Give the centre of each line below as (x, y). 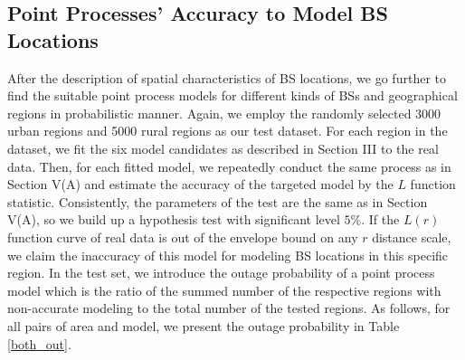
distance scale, (412, 237)
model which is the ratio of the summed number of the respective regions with (224, 290)
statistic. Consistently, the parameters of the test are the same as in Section (218, 201)
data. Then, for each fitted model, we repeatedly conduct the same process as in (229, 166)
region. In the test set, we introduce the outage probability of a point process (221, 273)
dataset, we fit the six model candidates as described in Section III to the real (223, 148)
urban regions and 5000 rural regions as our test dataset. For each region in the (228, 131)
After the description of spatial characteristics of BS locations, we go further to (227, 77)
